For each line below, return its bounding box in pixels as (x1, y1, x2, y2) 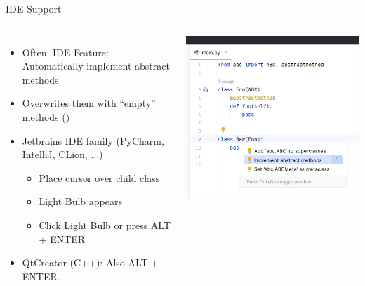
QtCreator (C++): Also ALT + (22, 255, 159, 270)
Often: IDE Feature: (22, 44, 109, 59)
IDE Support (6, 1, 62, 15)
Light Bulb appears (39, 194, 122, 209)
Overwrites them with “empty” (22, 96, 156, 110)
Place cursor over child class (39, 170, 160, 185)
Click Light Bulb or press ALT (39, 217, 171, 232)
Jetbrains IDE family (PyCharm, (22, 133, 164, 148)
